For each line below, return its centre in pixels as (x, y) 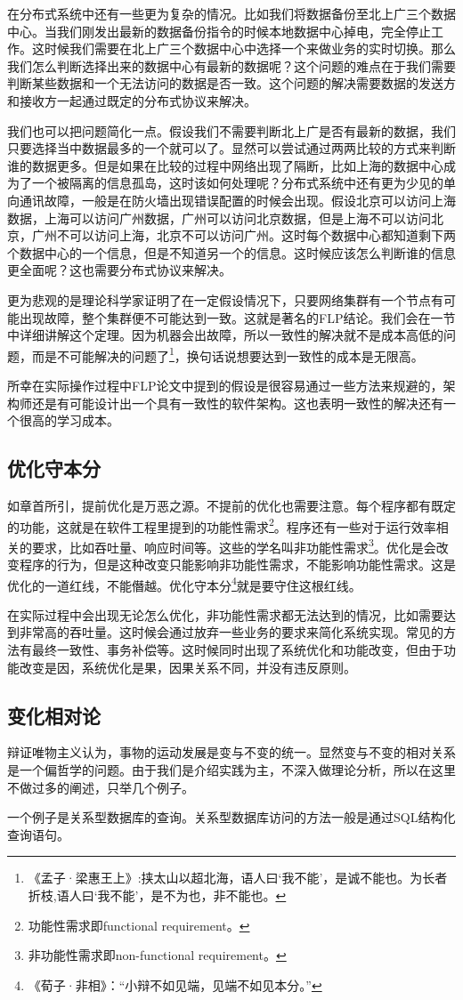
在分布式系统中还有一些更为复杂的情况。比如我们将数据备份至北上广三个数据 (231, 13)
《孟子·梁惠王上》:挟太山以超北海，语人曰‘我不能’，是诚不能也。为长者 (238, 878)
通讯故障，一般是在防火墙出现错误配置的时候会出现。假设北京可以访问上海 (237, 200)
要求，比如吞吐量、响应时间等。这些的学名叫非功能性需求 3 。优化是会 (234, 545)
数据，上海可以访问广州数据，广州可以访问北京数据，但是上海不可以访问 (219, 218)
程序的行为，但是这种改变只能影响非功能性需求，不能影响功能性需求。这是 (237, 565)
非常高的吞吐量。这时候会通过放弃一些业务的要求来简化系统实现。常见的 (231, 632)
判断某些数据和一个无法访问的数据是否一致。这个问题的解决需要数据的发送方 (231, 83)
